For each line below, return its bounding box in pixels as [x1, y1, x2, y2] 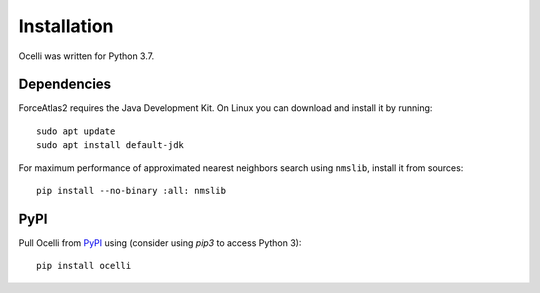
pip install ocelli [36, 260, 132, 272]
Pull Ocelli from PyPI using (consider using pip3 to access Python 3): [18, 236, 302, 249]
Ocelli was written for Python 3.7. [18, 50, 155, 62]
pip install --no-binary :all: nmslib [36, 185, 227, 197]
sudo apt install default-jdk [36, 140, 185, 151]
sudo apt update [36, 125, 116, 137]
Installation [18, 15, 114, 37]
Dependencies [18, 76, 112, 93]
